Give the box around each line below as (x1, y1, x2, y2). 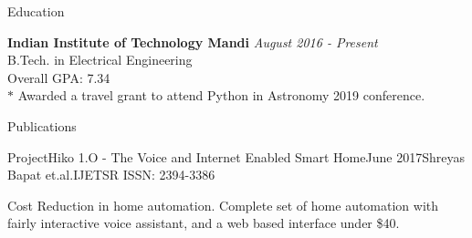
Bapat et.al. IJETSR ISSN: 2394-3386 (7, 165, 215, 184)
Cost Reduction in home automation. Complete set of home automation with (7, 195, 439, 214)
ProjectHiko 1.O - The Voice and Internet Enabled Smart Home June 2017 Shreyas (7, 147, 465, 166)
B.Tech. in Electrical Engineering (7, 50, 193, 69)
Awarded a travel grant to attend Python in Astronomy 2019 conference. (17, 86, 425, 105)
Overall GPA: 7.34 (7, 67, 110, 87)
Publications (7, 116, 77, 135)
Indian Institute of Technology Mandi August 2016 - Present (7, 32, 378, 51)
